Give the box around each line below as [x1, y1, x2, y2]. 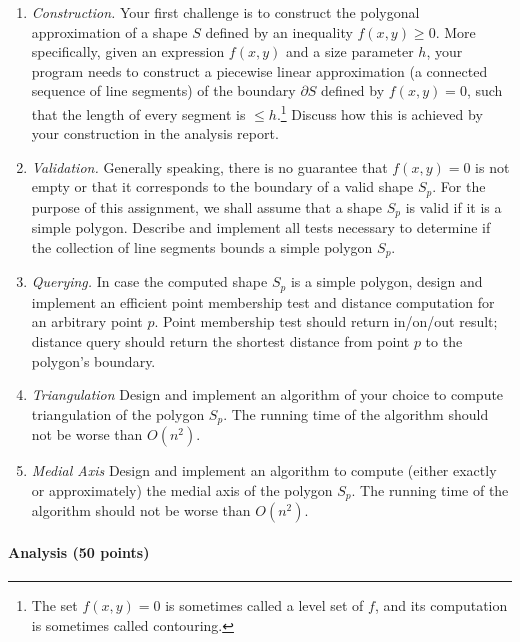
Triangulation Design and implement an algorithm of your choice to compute [31, 384, 504, 405]
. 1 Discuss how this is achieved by [276, 100, 483, 124]
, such [466, 80, 503, 101]
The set [31, 595, 78, 616]
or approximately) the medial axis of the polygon [31, 479, 333, 500]
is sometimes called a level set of [165, 595, 364, 616]
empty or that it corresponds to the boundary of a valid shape [31, 176, 414, 197]
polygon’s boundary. [31, 350, 156, 371]
